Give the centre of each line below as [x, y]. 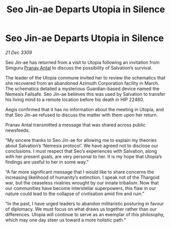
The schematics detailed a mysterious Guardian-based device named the [82, 89]
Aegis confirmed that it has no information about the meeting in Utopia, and [85, 109]
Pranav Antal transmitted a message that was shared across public [76, 125]
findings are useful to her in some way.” [47, 162]
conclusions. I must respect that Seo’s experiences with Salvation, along [81, 151]
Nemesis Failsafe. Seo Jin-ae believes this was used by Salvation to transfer [86, 94]
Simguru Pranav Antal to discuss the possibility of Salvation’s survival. [79, 68]
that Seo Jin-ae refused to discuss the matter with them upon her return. [82, 115]
